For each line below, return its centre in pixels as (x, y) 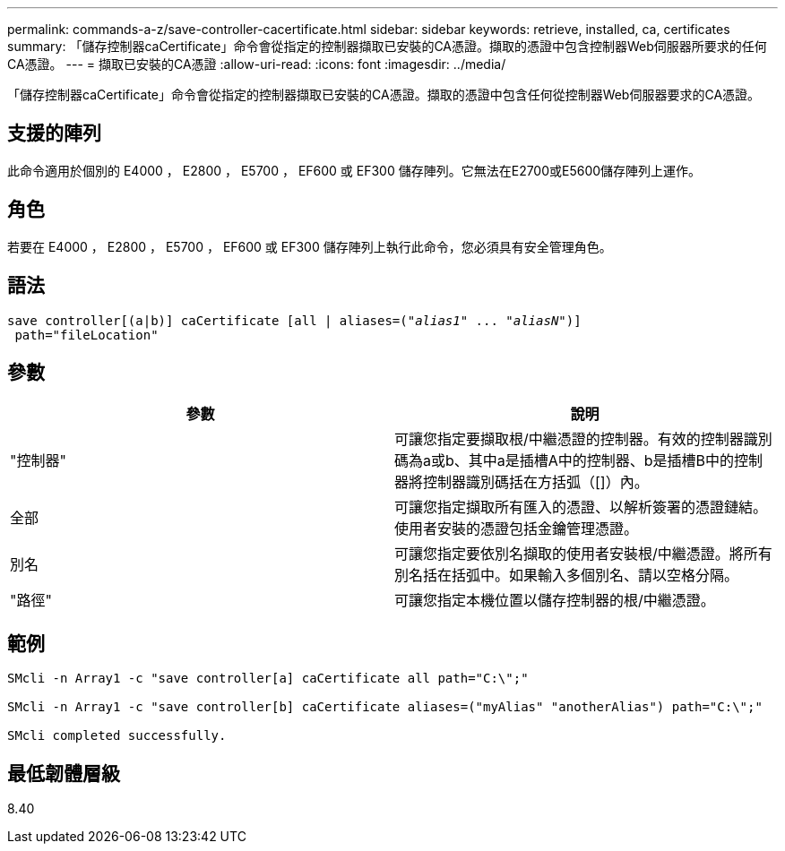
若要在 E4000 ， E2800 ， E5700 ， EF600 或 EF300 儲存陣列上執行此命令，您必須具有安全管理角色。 (310, 246)
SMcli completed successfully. (117, 736)
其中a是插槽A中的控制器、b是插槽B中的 (601, 461)
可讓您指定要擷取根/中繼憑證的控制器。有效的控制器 (569, 439)
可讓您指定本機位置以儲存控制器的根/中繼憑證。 (555, 601)
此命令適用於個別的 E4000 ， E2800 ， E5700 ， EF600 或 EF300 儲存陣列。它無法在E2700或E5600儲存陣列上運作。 (354, 170)
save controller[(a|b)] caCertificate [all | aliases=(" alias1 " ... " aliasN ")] (294, 320)
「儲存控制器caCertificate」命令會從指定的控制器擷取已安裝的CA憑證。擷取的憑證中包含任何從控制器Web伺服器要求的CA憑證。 (384, 95)
